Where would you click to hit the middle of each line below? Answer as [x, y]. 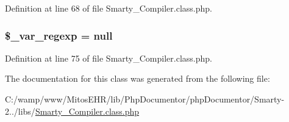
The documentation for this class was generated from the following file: [137, 78]
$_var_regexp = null [59, 35]
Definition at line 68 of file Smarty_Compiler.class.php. [109, 8]
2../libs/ [20, 111]
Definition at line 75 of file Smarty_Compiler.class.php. [109, 58]
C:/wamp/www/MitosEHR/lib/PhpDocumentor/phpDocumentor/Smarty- [145, 99]
